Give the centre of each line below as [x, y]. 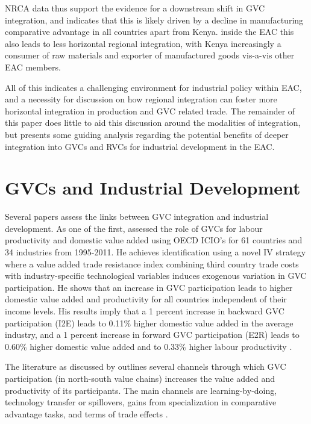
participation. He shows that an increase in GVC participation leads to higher [149, 287]
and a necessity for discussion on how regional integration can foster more [141, 99]
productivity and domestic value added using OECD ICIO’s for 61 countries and [154, 240]
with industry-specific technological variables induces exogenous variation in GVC [156, 276]
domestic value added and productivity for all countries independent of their [146, 299]
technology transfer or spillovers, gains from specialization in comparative [141, 402]
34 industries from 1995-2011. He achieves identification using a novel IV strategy [155, 252]
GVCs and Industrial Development [153, 188]
